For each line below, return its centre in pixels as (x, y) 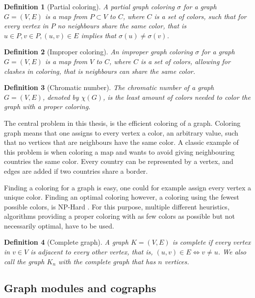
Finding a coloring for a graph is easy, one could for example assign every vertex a (127, 187)
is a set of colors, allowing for (185, 61)
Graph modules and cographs (80, 287)
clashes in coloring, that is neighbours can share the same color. (100, 71)
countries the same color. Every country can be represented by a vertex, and (119, 161)
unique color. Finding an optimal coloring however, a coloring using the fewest (122, 197)
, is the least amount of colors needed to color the (177, 97)
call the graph (24, 261)
